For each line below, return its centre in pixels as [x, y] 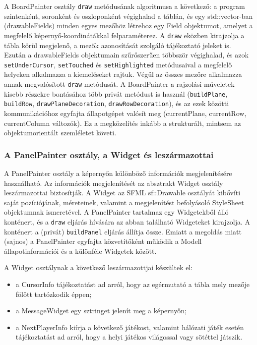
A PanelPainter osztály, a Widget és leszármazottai [109, 154]
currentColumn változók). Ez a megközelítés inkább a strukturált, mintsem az [123, 123]
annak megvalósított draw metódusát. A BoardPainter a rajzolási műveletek [119, 84]
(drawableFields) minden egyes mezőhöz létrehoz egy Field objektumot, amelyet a [128, 26]
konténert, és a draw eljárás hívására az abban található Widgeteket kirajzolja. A [127, 221]
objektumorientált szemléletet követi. [60, 133]
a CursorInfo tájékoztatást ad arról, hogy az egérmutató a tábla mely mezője [133, 284]
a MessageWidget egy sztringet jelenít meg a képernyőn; [101, 311]
